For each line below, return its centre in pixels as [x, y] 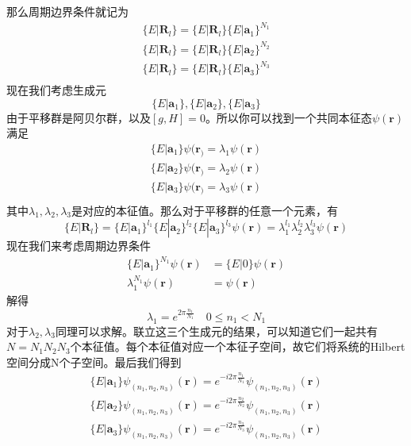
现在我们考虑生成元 [56, 90]
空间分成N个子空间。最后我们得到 [94, 361]
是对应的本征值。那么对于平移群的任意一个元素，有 [205, 210]
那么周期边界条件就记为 [67, 11]
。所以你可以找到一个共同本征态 [288, 117]
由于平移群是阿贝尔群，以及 [79, 117]
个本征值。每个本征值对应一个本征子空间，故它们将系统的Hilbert [238, 346]
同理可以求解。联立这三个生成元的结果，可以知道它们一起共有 [216, 331]
